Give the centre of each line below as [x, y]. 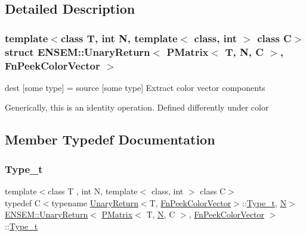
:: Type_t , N [264, 202]
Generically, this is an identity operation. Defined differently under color [137, 107]
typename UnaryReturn [95, 202]
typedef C [23, 202]
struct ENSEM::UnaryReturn [78, 51]
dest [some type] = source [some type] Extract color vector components [135, 87]
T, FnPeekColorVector [190, 202]
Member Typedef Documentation [110, 139]
